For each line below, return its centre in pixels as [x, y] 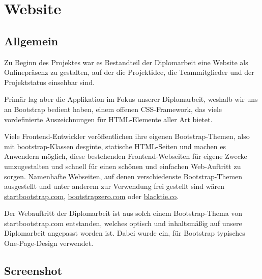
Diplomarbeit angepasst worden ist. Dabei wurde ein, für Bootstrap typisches [125, 233]
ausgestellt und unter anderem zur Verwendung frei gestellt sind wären [114, 186]
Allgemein [31, 40]
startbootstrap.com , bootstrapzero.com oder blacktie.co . [92, 196]
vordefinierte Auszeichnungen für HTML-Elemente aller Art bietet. [108, 119]
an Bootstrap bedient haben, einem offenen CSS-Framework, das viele [113, 109]
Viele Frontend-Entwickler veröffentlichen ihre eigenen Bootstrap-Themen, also [127, 136]
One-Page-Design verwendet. [49, 243]
